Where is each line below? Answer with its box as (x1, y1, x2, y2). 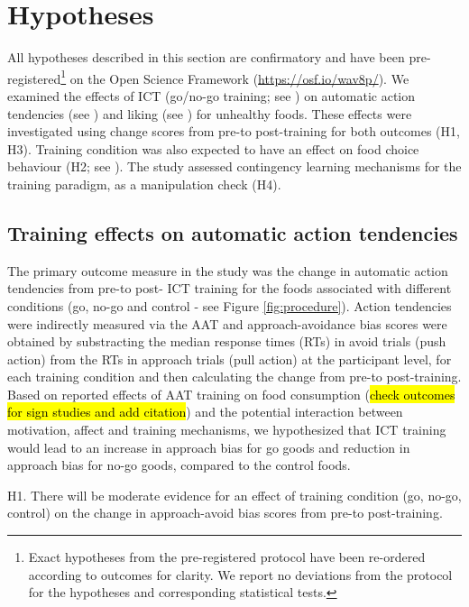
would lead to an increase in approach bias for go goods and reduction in (7, 437, 410, 456)
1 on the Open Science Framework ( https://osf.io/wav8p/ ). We (60, 66, 409, 87)
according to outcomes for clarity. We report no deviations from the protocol (28, 565, 453, 584)
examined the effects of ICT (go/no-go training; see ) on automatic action (7, 86, 416, 105)
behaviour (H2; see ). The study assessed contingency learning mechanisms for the (7, 157, 462, 176)
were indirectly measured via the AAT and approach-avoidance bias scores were (7, 314, 447, 333)
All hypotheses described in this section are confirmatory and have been (7, 48, 405, 67)
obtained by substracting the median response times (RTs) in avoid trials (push (7, 332, 446, 351)
